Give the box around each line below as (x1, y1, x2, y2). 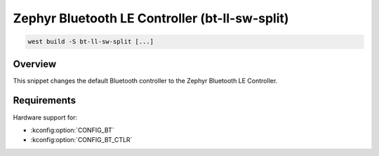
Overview (13, 58, 57, 70)
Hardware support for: (13, 113, 78, 122)
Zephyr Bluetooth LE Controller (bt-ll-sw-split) (13, 10, 289, 26)
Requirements (13, 94, 77, 106)
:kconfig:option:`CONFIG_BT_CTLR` (30, 136, 133, 144)
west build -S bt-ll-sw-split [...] (27, 38, 154, 45)
